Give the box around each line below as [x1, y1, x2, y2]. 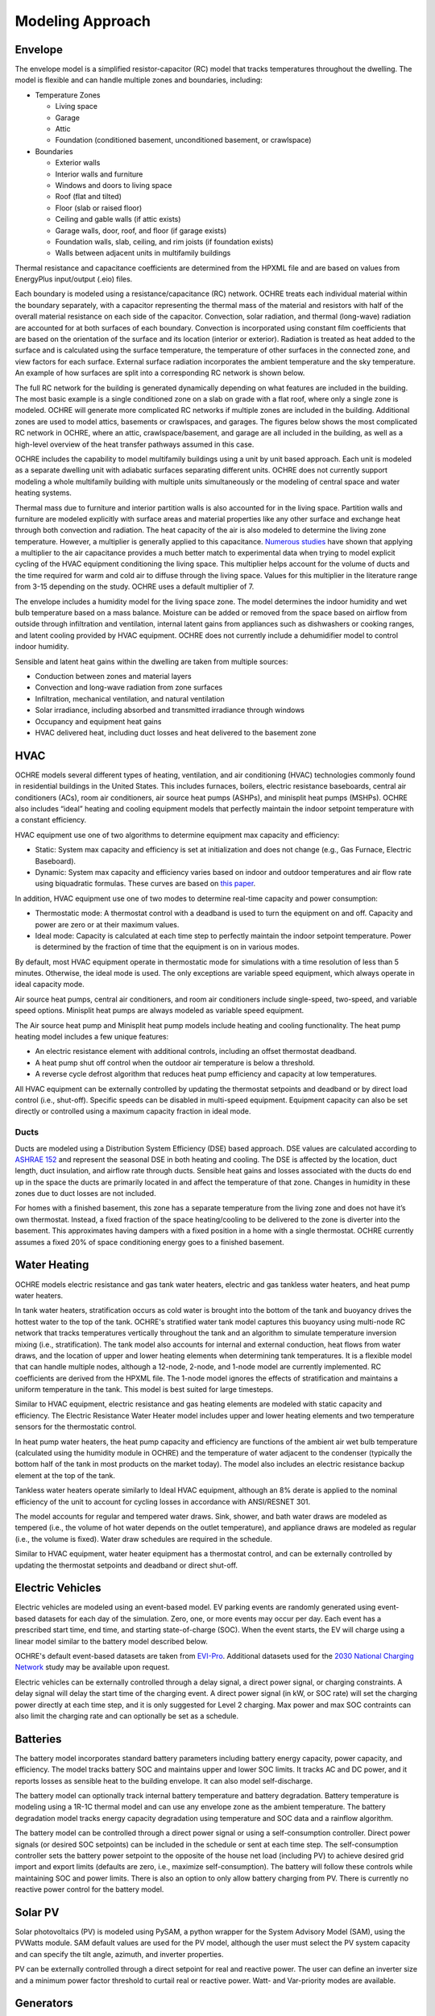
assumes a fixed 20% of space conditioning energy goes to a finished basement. [14, 1237, 285, 1247]
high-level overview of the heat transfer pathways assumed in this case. [14, 439, 255, 449]
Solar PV [14, 1906, 60, 1919]
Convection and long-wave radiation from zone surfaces [35, 682, 223, 693]
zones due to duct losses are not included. [14, 1189, 156, 1198]
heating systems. [14, 488, 72, 498]
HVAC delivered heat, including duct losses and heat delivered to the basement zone [35, 727, 317, 737]
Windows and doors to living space [55, 180, 172, 190]
